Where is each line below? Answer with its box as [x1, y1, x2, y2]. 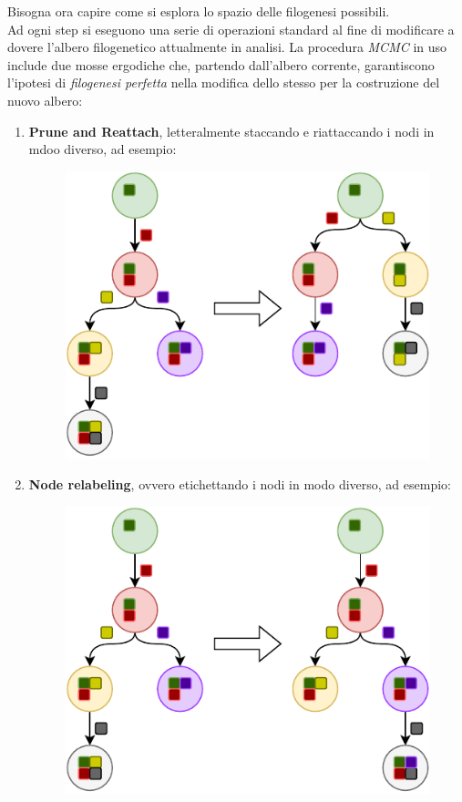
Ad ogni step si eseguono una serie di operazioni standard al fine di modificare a [7, 19, 455, 38]
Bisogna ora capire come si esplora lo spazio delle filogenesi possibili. [7, 2, 390, 20]
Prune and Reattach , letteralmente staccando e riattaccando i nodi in [28, 121, 435, 140]
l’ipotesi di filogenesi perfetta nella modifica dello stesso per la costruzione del [7, 73, 440, 92]
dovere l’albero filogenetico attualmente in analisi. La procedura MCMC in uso [7, 37, 447, 57]
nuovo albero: [7, 90, 83, 109]
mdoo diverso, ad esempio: [28, 139, 177, 159]
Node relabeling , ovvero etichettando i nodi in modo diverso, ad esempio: [28, 475, 451, 494]
